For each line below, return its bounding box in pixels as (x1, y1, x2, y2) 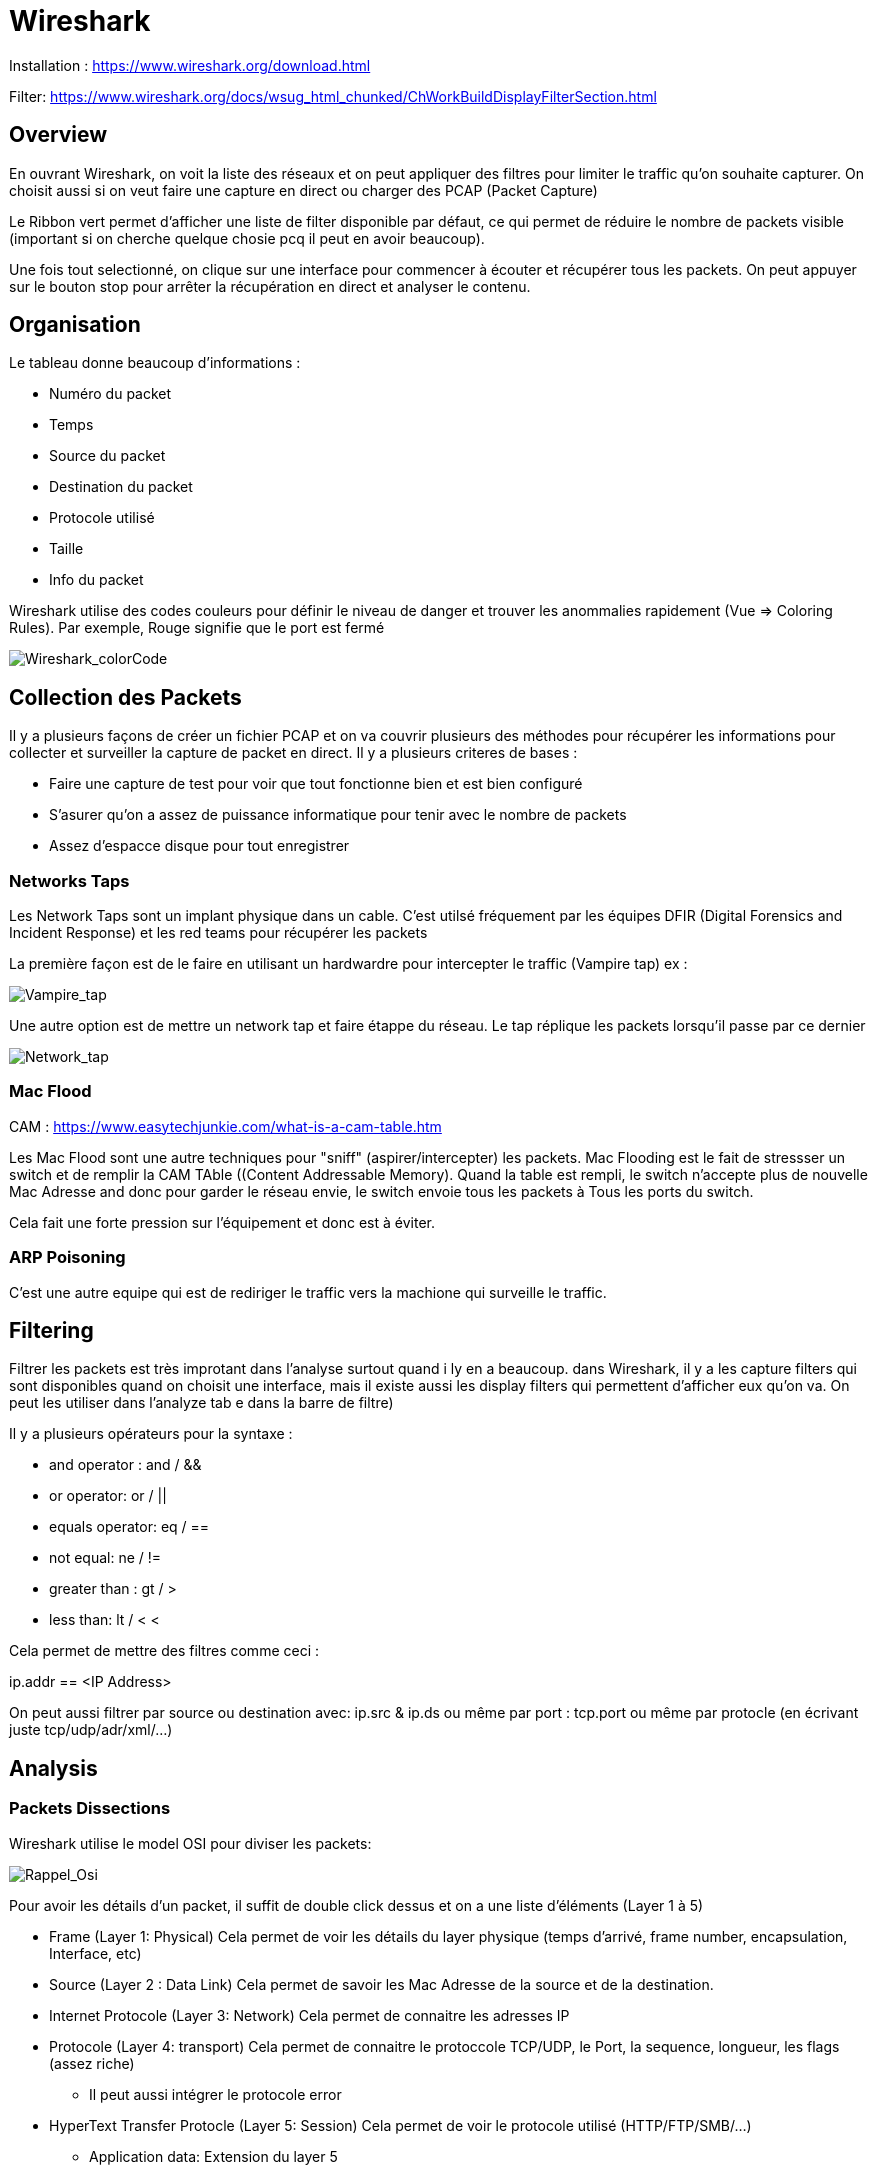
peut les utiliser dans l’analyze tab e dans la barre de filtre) (9, 1394, 394, 1412)
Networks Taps (9, 870, 130, 891)
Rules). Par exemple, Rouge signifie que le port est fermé (9, 619, 385, 637)
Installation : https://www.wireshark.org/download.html (9, 56, 371, 74)
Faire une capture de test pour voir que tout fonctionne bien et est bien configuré (49, 775, 583, 793)
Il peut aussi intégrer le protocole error (89, 2085, 342, 2103)
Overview (9, 122, 108, 148)
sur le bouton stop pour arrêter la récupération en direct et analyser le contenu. (9, 277, 531, 295)
